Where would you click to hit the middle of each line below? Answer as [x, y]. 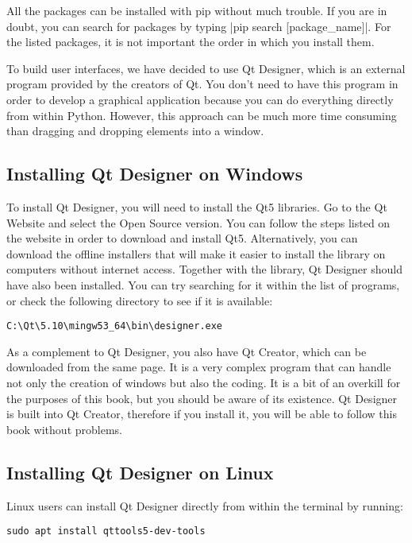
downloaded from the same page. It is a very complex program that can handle [199, 367]
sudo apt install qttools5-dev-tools [106, 531]
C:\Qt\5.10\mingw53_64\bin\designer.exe [115, 326]
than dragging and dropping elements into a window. [135, 131]
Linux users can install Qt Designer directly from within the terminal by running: [205, 505]
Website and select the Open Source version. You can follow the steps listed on [198, 222]
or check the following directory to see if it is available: [140, 300]
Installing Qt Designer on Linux [140, 472]
